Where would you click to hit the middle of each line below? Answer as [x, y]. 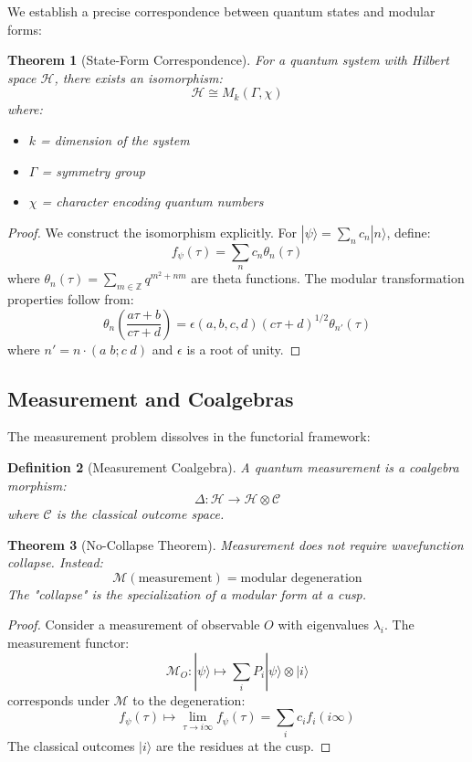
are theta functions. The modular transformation [328, 278]
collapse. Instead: [55, 562]
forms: [25, 29]
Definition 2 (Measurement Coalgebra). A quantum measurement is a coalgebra [233, 466]
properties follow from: [71, 298]
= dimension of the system [115, 139]
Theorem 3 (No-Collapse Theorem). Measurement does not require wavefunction [236, 544]
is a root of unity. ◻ [244, 349]
